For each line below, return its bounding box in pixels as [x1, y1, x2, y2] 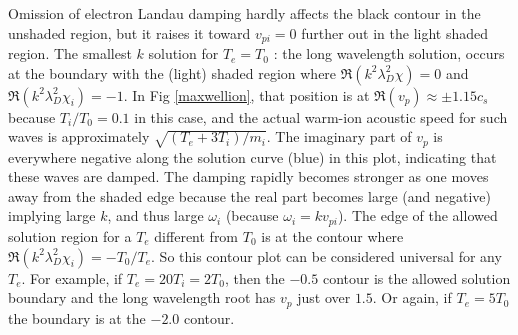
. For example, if [21, 267, 123, 288]
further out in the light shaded [301, 22, 489, 43]
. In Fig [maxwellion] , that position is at [123, 84, 370, 105]
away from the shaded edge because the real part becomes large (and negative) [8, 185, 491, 206]
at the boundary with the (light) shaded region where [8, 62, 337, 83]
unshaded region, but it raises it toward [8, 22, 251, 43]
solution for [148, 43, 219, 64]
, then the [224, 267, 285, 288]
